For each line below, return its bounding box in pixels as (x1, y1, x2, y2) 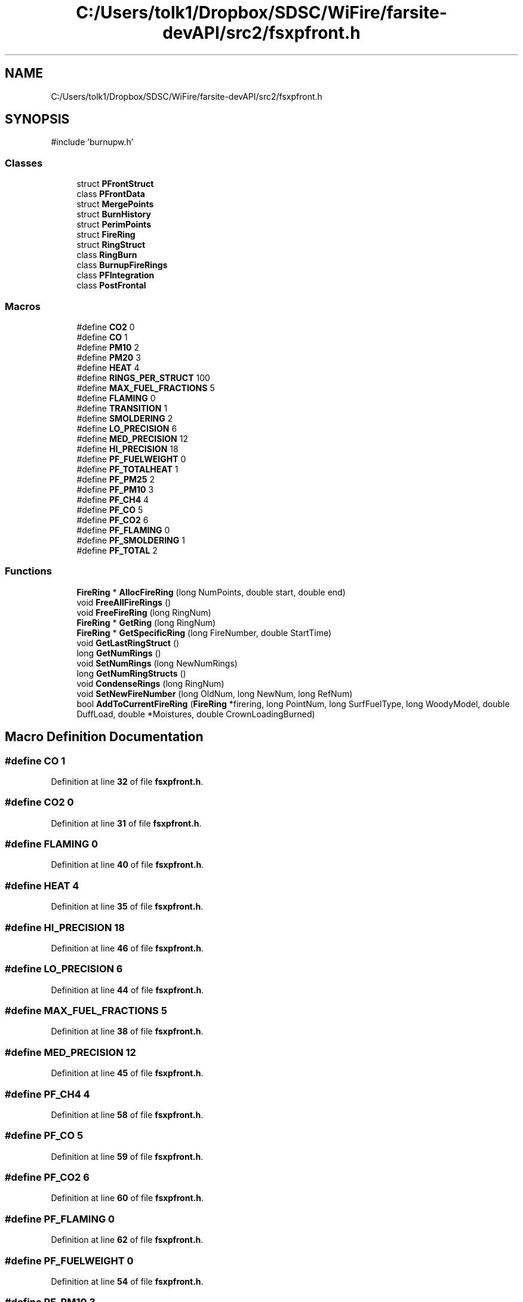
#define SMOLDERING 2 (76, 413, 173, 423)
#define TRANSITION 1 (76, 403, 168, 413)
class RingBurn (76, 250, 137, 260)
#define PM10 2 (76, 342, 140, 352)
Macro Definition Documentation (5, 729, 204, 745)
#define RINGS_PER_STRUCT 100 (76, 372, 210, 383)
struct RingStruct (76, 239, 146, 250)
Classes (5, 156, 43, 169)
